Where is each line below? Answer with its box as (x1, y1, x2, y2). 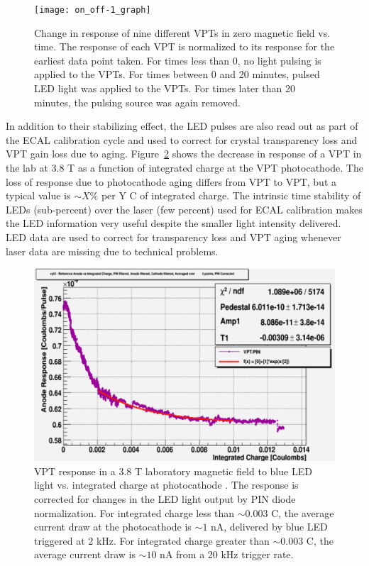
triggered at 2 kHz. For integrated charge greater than (34, 533, 270, 548)
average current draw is (34, 547, 136, 562)
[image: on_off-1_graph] (34, 5, 151, 15)
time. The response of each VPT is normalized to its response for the (34, 39, 335, 54)
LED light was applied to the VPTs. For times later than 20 (34, 81, 296, 96)
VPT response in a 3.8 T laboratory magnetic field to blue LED (34, 463, 312, 478)
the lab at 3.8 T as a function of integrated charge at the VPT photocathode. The (6, 160, 363, 174)
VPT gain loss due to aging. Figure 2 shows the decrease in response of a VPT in (6, 146, 362, 161)
